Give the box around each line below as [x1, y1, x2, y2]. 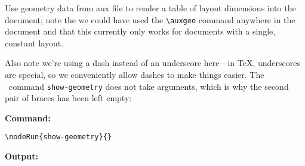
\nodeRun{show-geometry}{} [5, 133, 112, 142]
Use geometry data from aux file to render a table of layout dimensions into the [5, 2, 296, 14]
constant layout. [5, 36, 64, 49]
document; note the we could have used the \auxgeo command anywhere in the [5, 13, 295, 26]
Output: [5, 150, 38, 162]
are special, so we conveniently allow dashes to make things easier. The [5, 68, 264, 81]
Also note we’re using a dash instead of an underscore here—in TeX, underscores [5, 57, 301, 69]
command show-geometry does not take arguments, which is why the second [8, 80, 289, 92]
